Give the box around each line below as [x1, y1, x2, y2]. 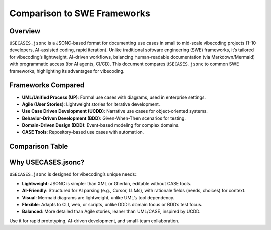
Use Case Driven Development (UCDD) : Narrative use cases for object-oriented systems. [22, 108, 208, 114]
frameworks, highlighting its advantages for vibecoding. [9, 68, 125, 74]
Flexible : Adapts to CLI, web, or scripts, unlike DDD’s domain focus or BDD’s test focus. [22, 201, 203, 207]
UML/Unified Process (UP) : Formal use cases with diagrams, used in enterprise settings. [22, 94, 206, 100]
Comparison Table [9, 142, 68, 151]
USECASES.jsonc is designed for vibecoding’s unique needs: [9, 171, 137, 177]
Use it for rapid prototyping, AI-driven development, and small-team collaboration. [9, 218, 180, 224]
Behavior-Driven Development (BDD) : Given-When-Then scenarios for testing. [22, 115, 186, 121]
